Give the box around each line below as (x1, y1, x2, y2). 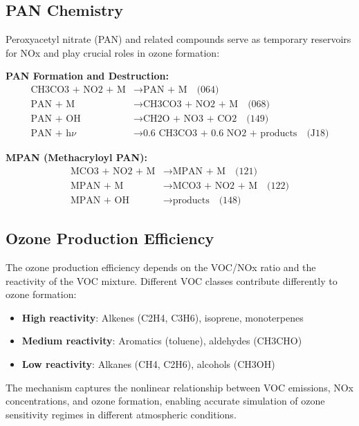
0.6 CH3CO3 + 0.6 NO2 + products (142, 129, 297, 139)
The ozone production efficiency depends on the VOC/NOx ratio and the (6, 260, 316, 274)
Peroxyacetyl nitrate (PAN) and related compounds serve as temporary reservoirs (6, 32, 351, 46)
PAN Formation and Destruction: (6, 68, 169, 83)
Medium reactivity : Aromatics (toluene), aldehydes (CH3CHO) (21, 333, 302, 348)
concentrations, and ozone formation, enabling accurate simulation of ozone (6, 393, 325, 408)
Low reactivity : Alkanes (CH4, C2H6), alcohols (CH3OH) (21, 356, 275, 371)
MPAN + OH (71, 195, 129, 205)
